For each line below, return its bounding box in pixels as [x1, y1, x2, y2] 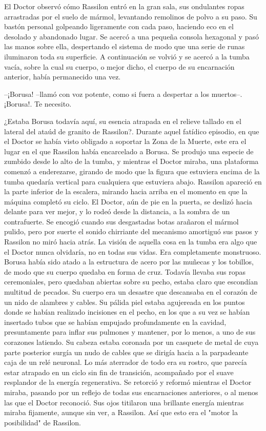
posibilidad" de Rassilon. [4, 417, 81, 427]
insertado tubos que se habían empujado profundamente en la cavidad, [4, 316, 227, 327]
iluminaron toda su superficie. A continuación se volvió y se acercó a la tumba [4, 51, 250, 61]
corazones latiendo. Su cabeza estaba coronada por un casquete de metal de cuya [4, 337, 259, 347]
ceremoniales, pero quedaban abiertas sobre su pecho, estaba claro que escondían [4, 276, 258, 287]
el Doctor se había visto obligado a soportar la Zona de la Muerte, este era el [4, 136, 247, 147]
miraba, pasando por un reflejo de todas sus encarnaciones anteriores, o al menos [4, 386, 258, 397]
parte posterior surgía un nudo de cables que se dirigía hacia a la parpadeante [4, 346, 249, 357]
